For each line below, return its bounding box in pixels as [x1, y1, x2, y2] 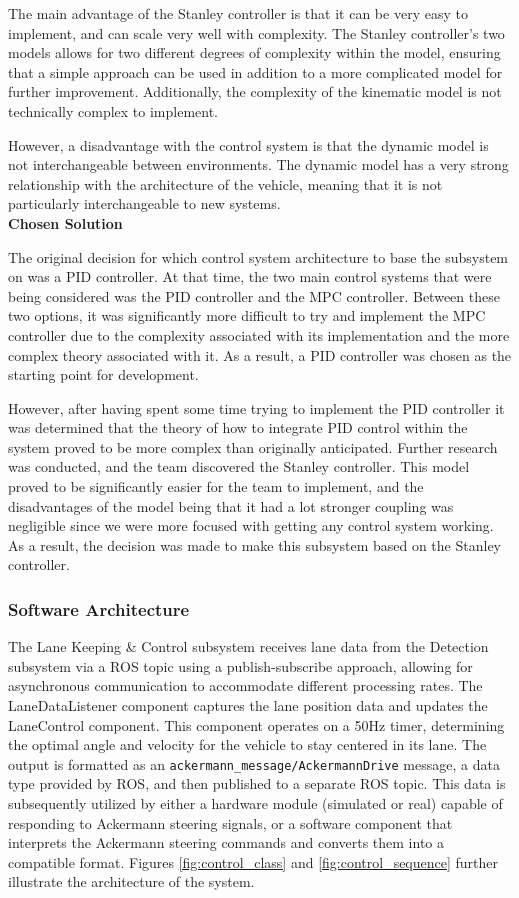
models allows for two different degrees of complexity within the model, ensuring [8, 42, 501, 63]
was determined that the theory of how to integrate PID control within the [8, 417, 468, 438]
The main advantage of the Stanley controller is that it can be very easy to [8, 3, 468, 23]
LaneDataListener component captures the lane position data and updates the [8, 695, 488, 716]
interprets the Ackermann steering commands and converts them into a [8, 832, 445, 853]
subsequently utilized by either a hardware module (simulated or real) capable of [8, 793, 503, 814]
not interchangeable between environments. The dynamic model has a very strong [8, 154, 509, 175]
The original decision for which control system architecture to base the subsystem [8, 246, 509, 267]
